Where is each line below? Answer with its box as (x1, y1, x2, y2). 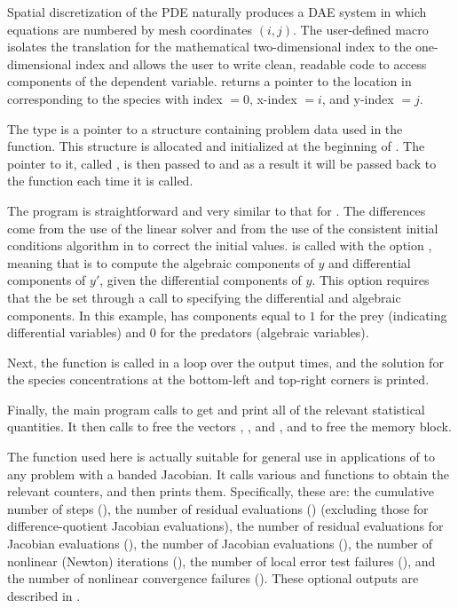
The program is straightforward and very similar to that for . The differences (7, 201, 426, 219)
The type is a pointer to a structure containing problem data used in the (7, 119, 403, 138)
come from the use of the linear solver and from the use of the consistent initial (7, 218, 438, 237)
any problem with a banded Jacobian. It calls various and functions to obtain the (7, 464, 449, 483)
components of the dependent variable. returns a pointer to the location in (7, 72, 412, 91)
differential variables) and (7, 323, 146, 342)
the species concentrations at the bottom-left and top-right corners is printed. (7, 370, 430, 389)
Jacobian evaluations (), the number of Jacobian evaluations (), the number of (7, 534, 432, 553)
